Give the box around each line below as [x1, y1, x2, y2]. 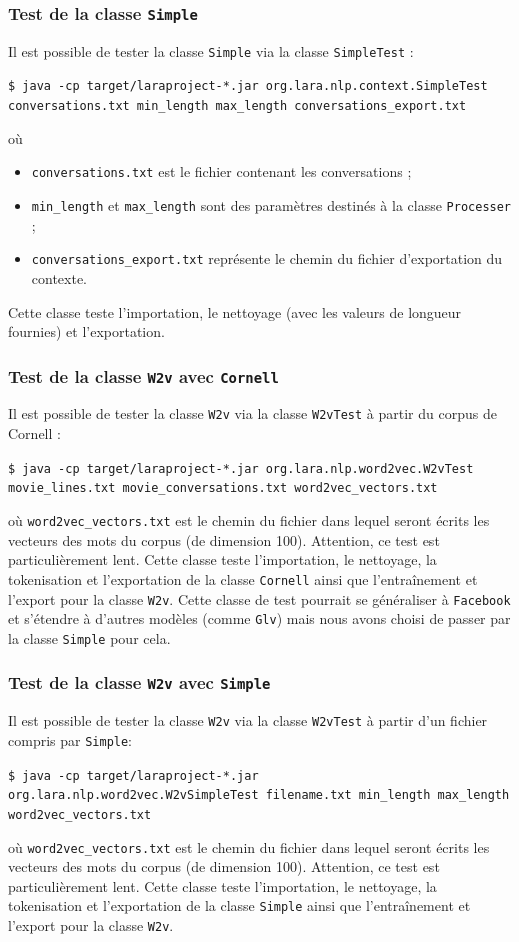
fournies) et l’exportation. [8, 321, 165, 342]
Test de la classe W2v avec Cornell [8, 363, 279, 388]
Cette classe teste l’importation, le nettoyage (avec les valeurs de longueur [8, 301, 462, 322]
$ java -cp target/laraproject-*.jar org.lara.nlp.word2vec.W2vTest [8, 461, 474, 476]
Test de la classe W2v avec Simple [8, 670, 271, 695]
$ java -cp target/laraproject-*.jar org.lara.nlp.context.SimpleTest [8, 79, 488, 94]
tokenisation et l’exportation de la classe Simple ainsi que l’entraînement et [8, 895, 471, 916]
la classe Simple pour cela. [8, 627, 171, 648]
